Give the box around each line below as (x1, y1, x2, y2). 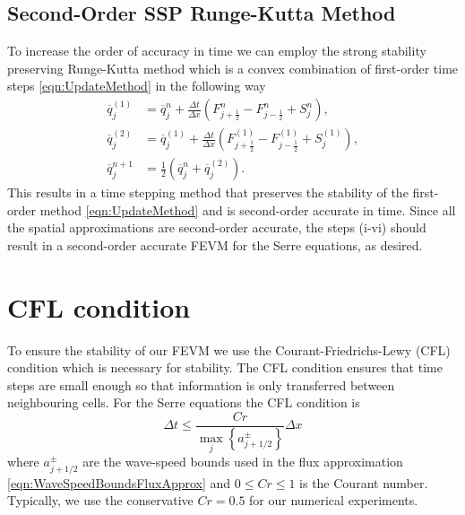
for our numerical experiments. (249, 491, 418, 510)
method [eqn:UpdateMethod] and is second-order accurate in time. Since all (39, 200, 456, 219)
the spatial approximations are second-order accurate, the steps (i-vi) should (7, 218, 426, 237)
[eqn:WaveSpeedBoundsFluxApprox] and (7, 473, 231, 492)
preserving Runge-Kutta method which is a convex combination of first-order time (7, 58, 459, 77)
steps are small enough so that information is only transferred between (7, 375, 395, 394)
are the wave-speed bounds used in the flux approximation (82, 452, 403, 471)
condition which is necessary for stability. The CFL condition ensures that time (7, 358, 443, 377)
